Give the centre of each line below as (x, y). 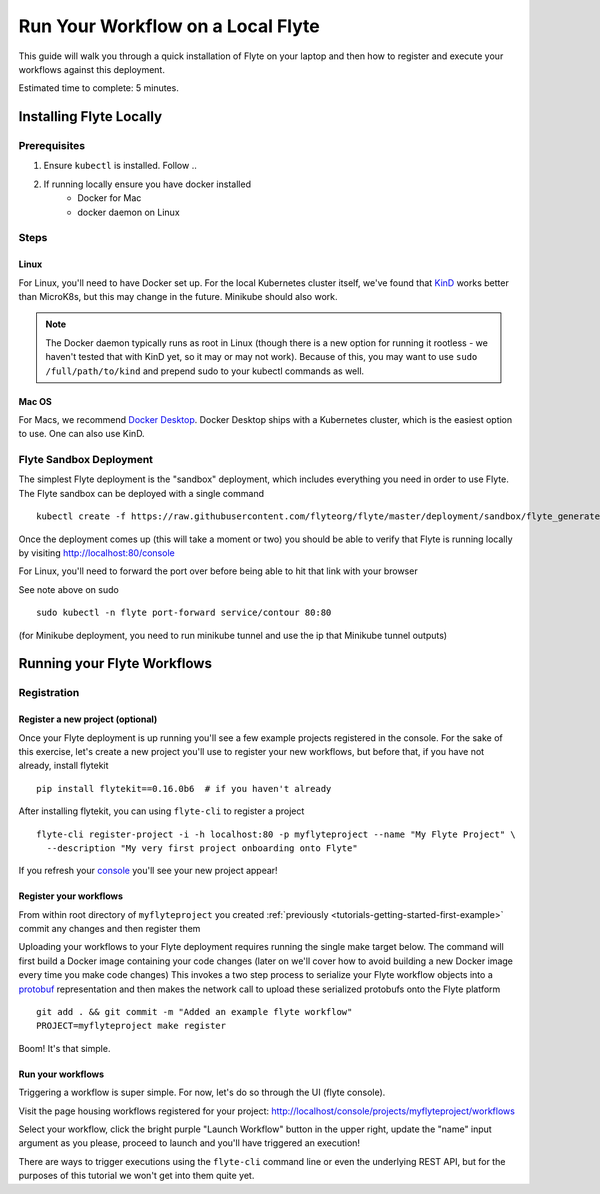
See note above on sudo (68, 589)
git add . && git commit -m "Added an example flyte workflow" (194, 1012)
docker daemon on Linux (128, 212)
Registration (49, 693)
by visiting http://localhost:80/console (96, 553)
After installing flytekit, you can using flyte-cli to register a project (161, 811)
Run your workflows (61, 1074)
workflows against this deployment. (91, 69)
